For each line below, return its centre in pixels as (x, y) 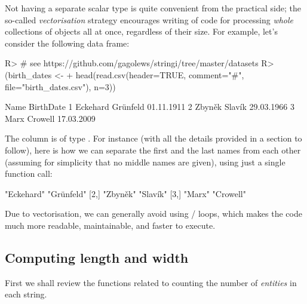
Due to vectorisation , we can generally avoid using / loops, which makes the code (153, 214)
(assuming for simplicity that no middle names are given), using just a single (145, 162)
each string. (26, 294)
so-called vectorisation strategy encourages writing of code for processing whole (149, 19)
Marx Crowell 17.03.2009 (50, 118)
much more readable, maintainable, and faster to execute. (110, 225)
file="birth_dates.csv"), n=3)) (60, 86)
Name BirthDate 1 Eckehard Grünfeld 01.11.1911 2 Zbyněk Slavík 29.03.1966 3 (150, 107)
